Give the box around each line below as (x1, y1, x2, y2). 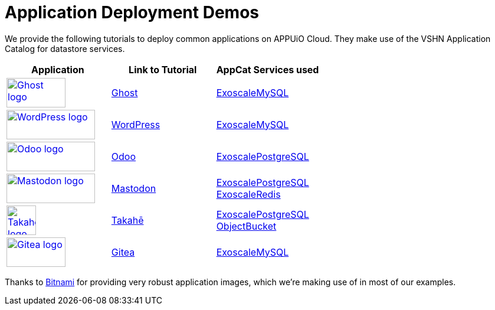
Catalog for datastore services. (5, 43, 125, 54)
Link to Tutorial (129, 63, 197, 76)
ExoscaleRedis (216, 188, 281, 200)
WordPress (111, 118, 160, 130)
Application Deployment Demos (5, 2, 259, 22)
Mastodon (111, 182, 156, 194)
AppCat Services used (216, 63, 319, 76)
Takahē (111, 214, 144, 226)
